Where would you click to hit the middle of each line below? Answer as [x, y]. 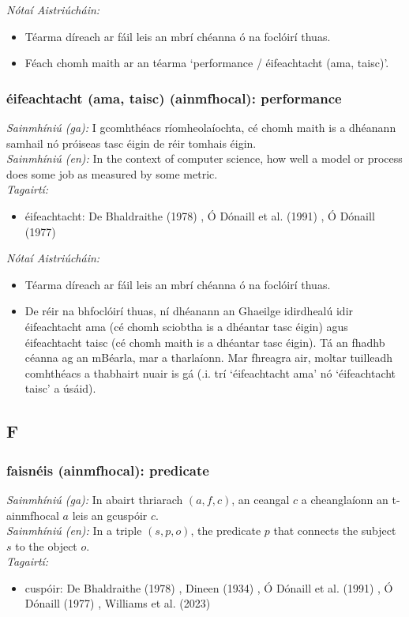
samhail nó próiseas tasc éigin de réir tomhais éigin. [131, 143]
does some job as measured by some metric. [112, 173]
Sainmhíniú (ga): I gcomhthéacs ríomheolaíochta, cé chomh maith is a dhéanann [201, 127]
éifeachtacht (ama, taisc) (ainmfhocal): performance [174, 98]
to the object [46, 546]
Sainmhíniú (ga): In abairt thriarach [95, 499]
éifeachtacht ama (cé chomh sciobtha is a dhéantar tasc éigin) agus [186, 326]
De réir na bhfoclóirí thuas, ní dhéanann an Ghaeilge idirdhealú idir [189, 311]
